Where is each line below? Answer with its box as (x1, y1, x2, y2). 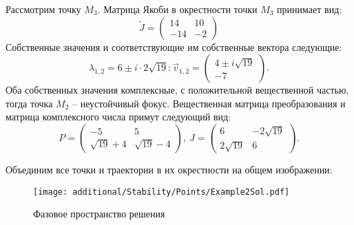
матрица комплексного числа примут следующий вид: (6, 109, 231, 124)
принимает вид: (277, 2, 342, 16)
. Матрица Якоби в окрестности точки (97, 2, 258, 16)
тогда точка (6, 96, 53, 110)
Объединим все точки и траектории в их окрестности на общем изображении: (6, 162, 333, 177)
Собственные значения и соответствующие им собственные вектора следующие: (6, 39, 342, 54)
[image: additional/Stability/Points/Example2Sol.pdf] (33, 186, 290, 197)
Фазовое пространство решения (33, 206, 165, 221)
